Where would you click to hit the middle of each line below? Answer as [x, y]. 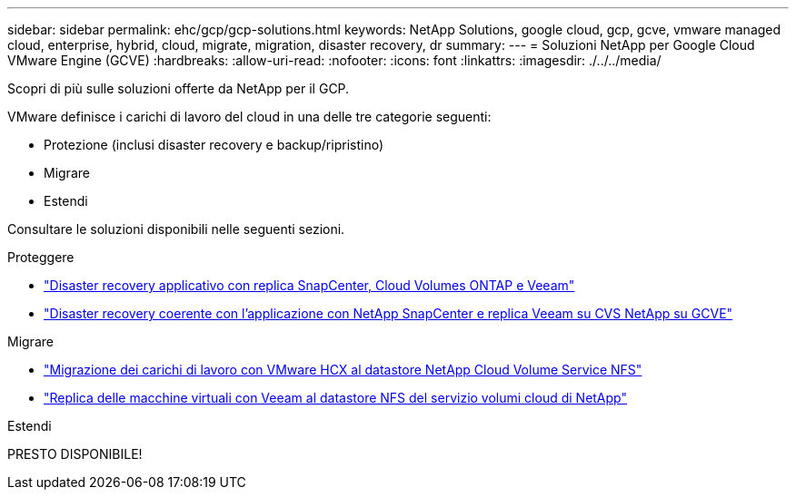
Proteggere [41, 257]
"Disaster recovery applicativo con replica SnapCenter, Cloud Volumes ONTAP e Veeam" [309, 285]
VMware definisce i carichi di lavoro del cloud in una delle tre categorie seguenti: [249, 117]
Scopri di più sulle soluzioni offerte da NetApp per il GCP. [179, 88]
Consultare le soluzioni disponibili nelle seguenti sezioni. [176, 229]
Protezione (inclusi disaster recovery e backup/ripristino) [214, 145]
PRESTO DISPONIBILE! [75, 454]
